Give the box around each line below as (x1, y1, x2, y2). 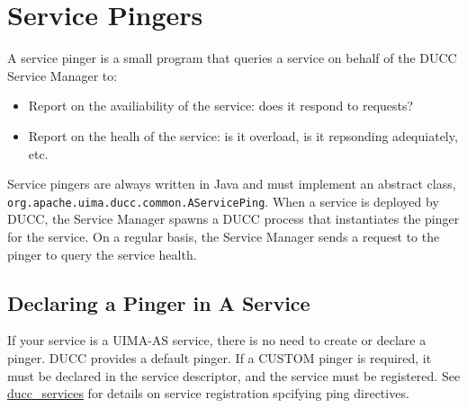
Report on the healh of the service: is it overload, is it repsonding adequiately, (28, 126, 458, 145)
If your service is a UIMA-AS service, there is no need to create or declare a (7, 331, 427, 350)
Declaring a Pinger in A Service (7, 288, 310, 316)
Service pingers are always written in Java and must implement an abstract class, (7, 174, 456, 193)
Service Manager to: (7, 66, 118, 84)
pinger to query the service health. (7, 244, 197, 263)
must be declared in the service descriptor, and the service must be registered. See (7, 366, 461, 385)
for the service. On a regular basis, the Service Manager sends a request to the (7, 226, 440, 245)
